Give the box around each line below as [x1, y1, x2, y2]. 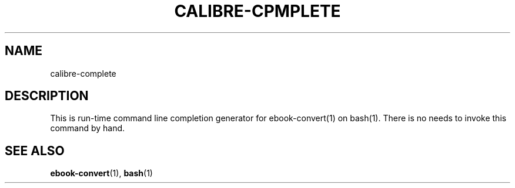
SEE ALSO [5, 143, 65, 158]
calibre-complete [50, 68, 116, 78]
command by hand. [50, 123, 125, 134]
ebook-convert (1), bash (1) [50, 168, 153, 179]
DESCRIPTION [5, 88, 89, 104]
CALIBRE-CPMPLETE [174, 1, 341, 21]
